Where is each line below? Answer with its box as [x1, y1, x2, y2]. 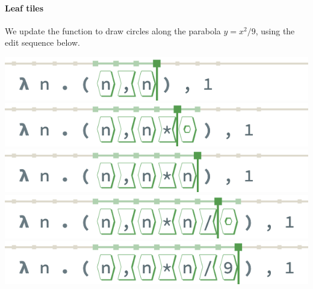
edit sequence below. [5, 36, 80, 49]
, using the [255, 24, 295, 37]
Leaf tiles [5, 1, 44, 14]
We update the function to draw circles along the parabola [5, 24, 221, 37]
